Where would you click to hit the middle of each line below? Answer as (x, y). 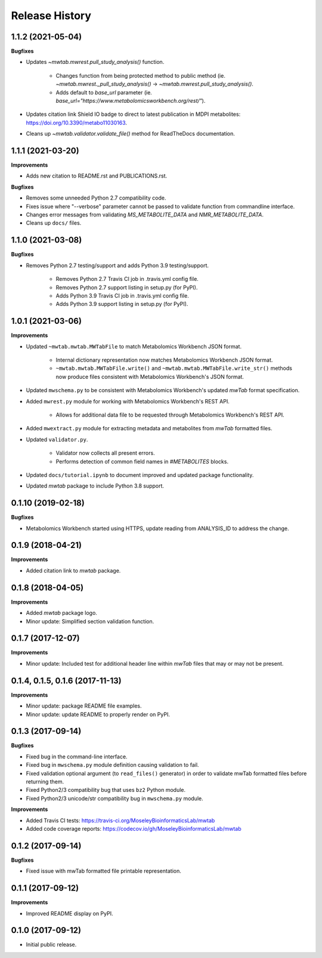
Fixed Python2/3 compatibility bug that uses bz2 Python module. (106, 790)
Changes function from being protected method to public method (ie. (141, 75)
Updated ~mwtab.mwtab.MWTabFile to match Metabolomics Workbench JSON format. (134, 346)
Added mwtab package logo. (62, 613)
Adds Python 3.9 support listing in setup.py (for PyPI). (122, 304)
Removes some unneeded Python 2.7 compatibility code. (96, 198)
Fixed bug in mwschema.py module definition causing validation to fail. (112, 765)
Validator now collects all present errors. (105, 453)
